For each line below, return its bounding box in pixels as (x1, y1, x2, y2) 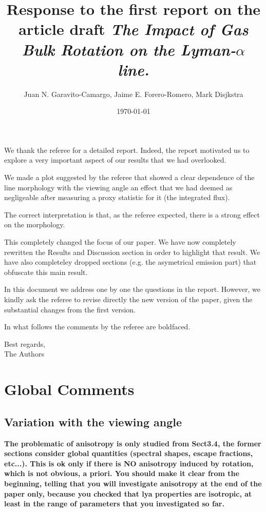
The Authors (4, 348, 44, 359)
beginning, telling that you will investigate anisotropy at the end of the (4, 478, 262, 488)
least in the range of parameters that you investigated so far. (4, 498, 224, 509)
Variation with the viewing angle (4, 413, 182, 429)
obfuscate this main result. (4, 266, 88, 277)
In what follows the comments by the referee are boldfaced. (4, 321, 191, 332)
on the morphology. (4, 219, 65, 230)
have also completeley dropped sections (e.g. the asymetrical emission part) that (4, 257, 257, 267)
